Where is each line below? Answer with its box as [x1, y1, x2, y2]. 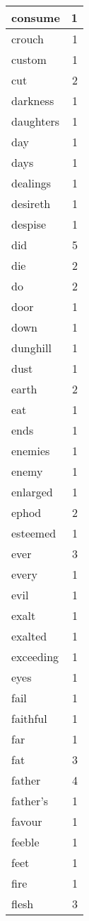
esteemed [11, 525, 57, 541]
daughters [11, 113, 60, 129]
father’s [11, 792, 49, 809]
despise [11, 216, 47, 232]
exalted [11, 628, 47, 644]
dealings [11, 175, 52, 191]
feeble [11, 834, 40, 850]
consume [11, 9, 60, 26]
